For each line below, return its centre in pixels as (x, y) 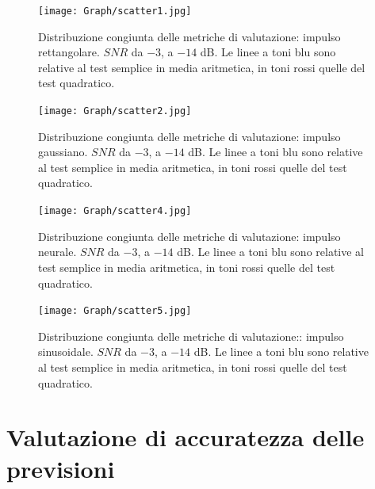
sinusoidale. (66, 351)
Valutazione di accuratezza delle (186, 437)
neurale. (57, 252)
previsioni (61, 468)
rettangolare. (69, 52)
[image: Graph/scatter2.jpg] (115, 111)
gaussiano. (63, 152)
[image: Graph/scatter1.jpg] (115, 11)
